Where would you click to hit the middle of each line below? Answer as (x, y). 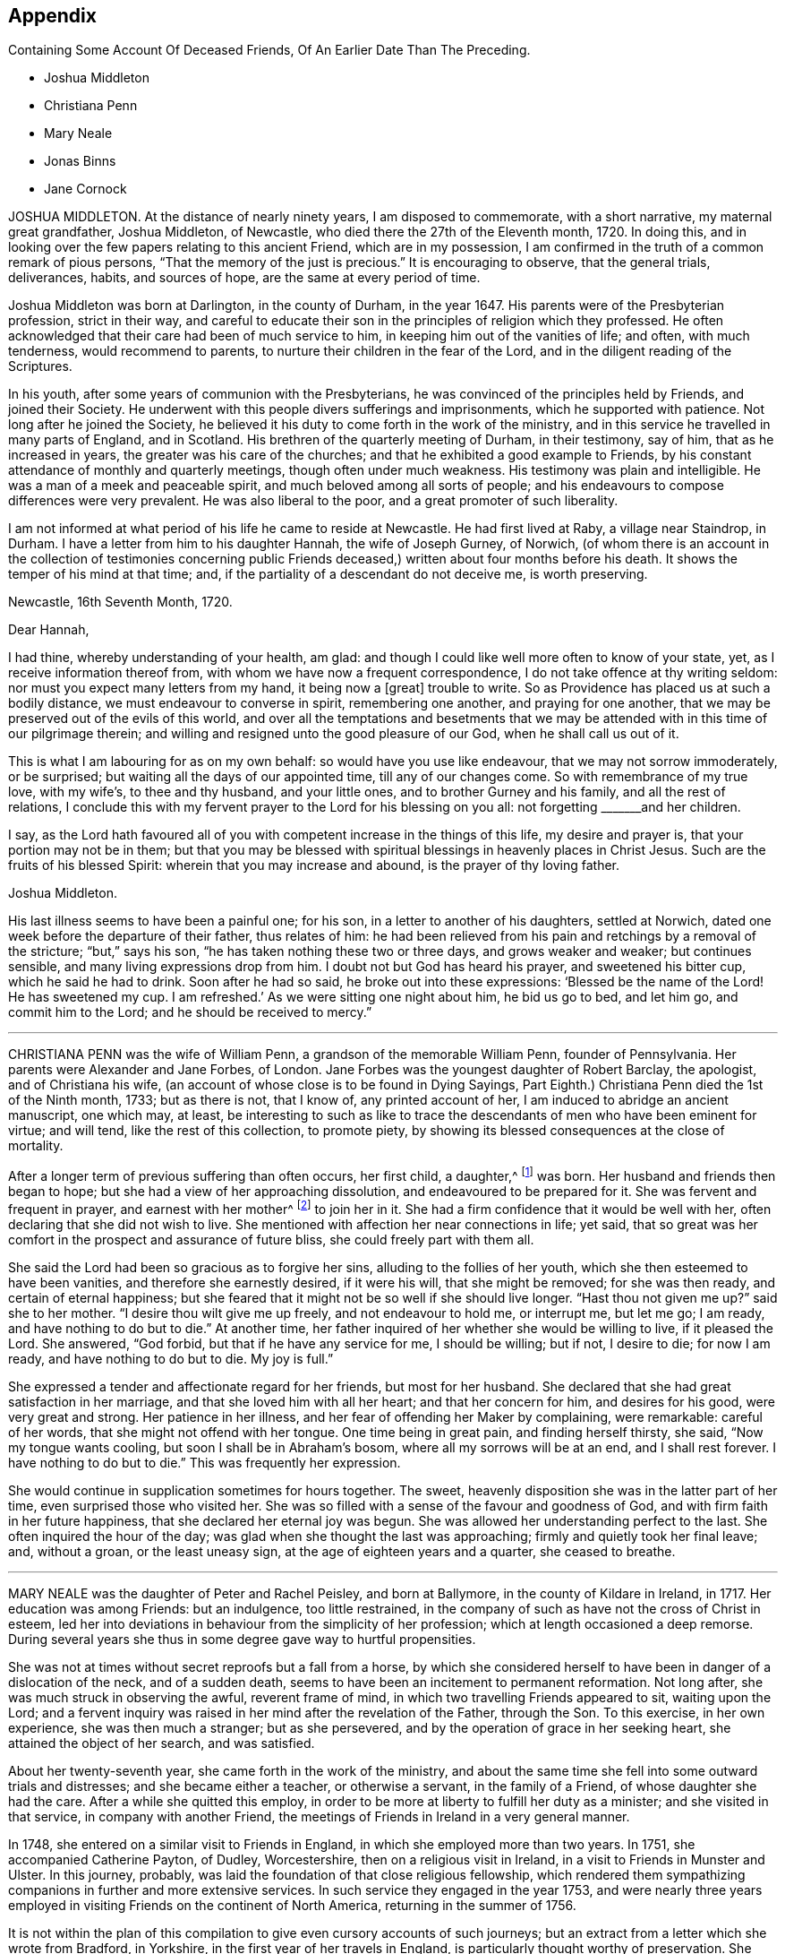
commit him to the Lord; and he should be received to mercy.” (190, 1012)
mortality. (36, 1146)
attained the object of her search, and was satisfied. (162, 1743)
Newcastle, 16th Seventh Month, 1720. (120, 602)
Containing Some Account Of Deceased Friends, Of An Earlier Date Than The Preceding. (269, 50)
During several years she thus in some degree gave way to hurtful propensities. (242, 1639)
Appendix (52, 16)
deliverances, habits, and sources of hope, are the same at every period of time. (244, 278)
